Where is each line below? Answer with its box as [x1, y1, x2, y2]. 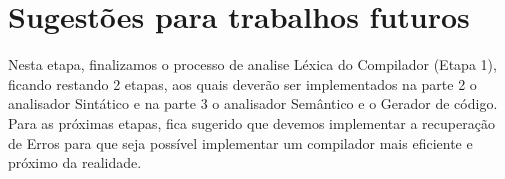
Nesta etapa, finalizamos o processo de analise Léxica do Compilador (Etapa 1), [8, 54, 497, 75]
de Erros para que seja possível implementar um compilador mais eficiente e [8, 132, 473, 153]
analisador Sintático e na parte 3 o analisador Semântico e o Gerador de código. [8, 93, 498, 114]
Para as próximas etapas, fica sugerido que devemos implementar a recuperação [8, 112, 495, 133]
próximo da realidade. [8, 152, 142, 173]
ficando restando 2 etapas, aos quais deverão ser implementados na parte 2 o [8, 73, 477, 94]
